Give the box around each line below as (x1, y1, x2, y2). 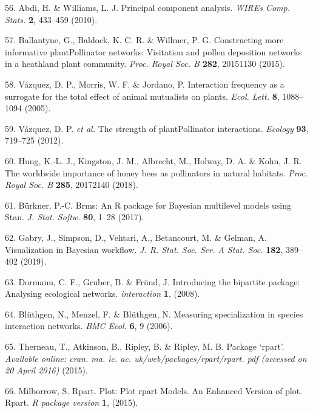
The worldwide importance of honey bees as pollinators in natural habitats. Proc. (5, 166, 308, 179)
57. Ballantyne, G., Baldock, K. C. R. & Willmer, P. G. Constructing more (5, 33, 284, 46)
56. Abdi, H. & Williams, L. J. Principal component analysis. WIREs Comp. (5, 1, 290, 13)
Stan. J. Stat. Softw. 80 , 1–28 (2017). (5, 210, 144, 223)
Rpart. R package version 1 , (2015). (5, 396, 138, 409)
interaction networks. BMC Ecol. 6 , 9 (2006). (5, 319, 173, 332)
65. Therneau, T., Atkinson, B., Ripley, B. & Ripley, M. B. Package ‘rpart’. (5, 340, 284, 353)
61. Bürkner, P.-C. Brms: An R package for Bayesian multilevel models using (5, 198, 291, 211)
